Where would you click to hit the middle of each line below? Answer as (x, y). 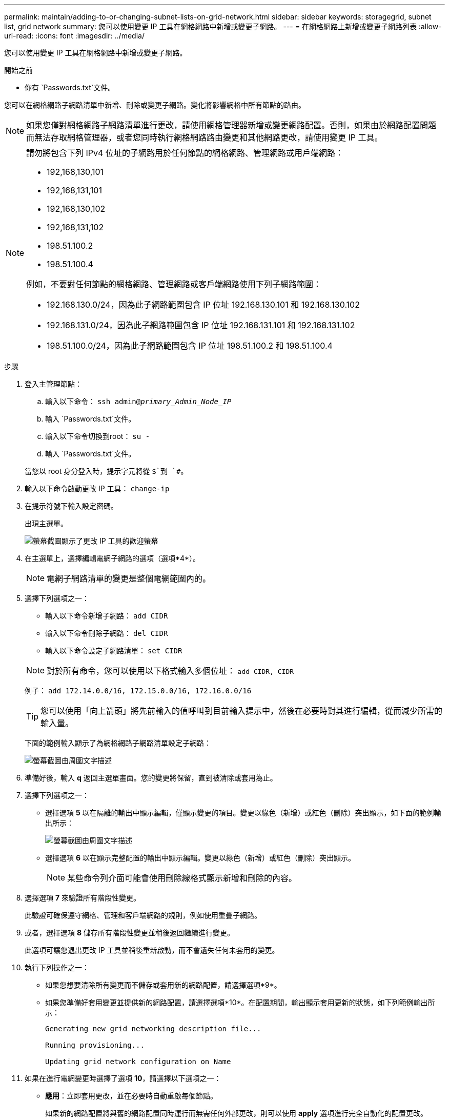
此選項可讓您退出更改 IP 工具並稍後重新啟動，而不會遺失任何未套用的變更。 (152, 950)
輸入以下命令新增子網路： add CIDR (107, 616)
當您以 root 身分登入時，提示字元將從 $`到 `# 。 (106, 471)
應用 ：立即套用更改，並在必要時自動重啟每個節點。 (131, 1096)
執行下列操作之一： (57, 967)
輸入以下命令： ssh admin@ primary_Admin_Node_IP (138, 401)
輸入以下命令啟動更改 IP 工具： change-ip (97, 488)
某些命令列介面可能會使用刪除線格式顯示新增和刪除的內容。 (182, 878)
